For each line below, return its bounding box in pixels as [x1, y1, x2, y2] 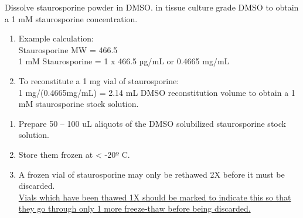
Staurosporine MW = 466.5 [18, 43, 118, 56]
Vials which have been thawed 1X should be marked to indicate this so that [18, 191, 291, 203]
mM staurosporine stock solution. [18, 98, 139, 110]
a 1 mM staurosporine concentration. [5, 12, 138, 25]
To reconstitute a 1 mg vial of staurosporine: [18, 74, 179, 86]
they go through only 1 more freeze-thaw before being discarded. [18, 202, 251, 214]
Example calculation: [18, 32, 94, 44]
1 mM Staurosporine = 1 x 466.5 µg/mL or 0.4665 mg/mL [18, 55, 230, 67]
